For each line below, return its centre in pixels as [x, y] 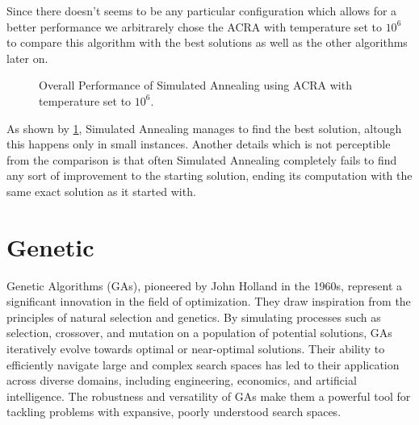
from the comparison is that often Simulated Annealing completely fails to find [202, 159]
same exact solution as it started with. [101, 191]
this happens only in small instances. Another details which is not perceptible [199, 144]
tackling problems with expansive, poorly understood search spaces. [174, 412]
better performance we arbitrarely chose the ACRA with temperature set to [194, 26]
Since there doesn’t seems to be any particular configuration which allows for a [202, 10]
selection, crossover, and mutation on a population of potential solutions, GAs [199, 333]
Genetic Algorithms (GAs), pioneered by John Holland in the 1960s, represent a [205, 285]
